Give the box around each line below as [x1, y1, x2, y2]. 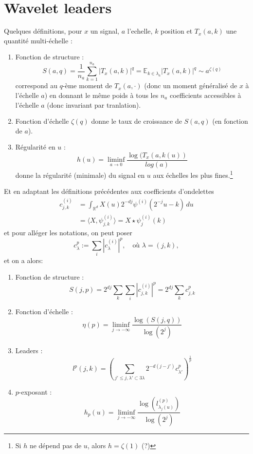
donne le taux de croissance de [91, 116, 182, 126]
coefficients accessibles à [169, 90, 241, 100]
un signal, [90, 26, 120, 36]
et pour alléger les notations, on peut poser [4, 227, 132, 238]
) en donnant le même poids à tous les [44, 90, 159, 100]
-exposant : [18, 386, 52, 397]
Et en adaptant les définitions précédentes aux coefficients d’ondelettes [4, 186, 214, 196]
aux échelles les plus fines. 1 [153, 169, 233, 180]
